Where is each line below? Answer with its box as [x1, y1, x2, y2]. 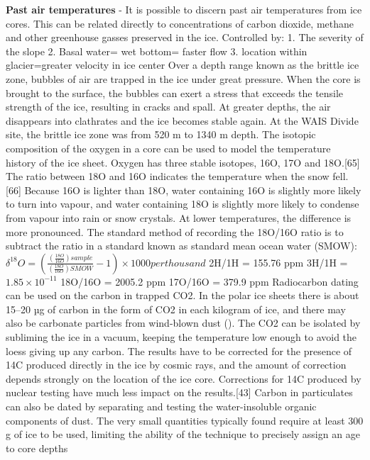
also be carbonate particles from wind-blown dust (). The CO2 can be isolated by [6, 315, 361, 330]
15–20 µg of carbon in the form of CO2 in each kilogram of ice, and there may [6, 301, 346, 316]
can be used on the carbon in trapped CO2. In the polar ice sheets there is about [6, 288, 359, 303]
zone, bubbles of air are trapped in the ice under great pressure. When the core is [6, 71, 361, 86]
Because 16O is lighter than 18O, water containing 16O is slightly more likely [24, 182, 361, 197]
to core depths [6, 440, 68, 455]
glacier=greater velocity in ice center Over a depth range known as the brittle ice [6, 57, 359, 72]
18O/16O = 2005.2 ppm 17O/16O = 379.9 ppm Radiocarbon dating [60, 274, 359, 288]
